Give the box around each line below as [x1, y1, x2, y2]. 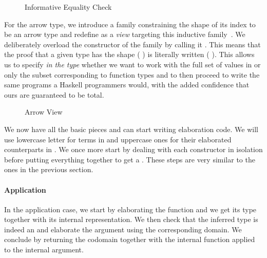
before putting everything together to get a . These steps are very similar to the [4, 154, 255, 164]
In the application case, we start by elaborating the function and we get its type [4, 204, 257, 214]
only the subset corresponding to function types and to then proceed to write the [4, 69, 260, 80]
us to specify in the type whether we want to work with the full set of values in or [4, 59, 261, 69]
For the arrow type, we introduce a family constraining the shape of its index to [4, 19, 256, 29]
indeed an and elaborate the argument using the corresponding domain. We [4, 224, 242, 234]
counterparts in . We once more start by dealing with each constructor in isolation [4, 144, 263, 155]
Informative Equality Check [25, 2, 112, 12]
